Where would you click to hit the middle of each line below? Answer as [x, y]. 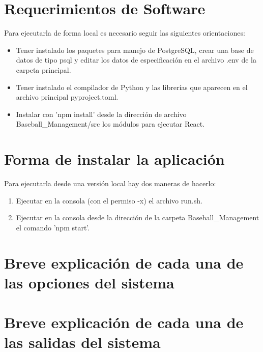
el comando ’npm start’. [53, 227]
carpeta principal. [43, 69]
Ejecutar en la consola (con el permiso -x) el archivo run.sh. [109, 200]
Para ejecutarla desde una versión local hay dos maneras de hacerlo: [110, 183]
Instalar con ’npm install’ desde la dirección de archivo [101, 114]
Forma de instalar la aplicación [114, 159]
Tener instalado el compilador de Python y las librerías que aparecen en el [132, 87]
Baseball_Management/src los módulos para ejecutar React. [110, 124]
